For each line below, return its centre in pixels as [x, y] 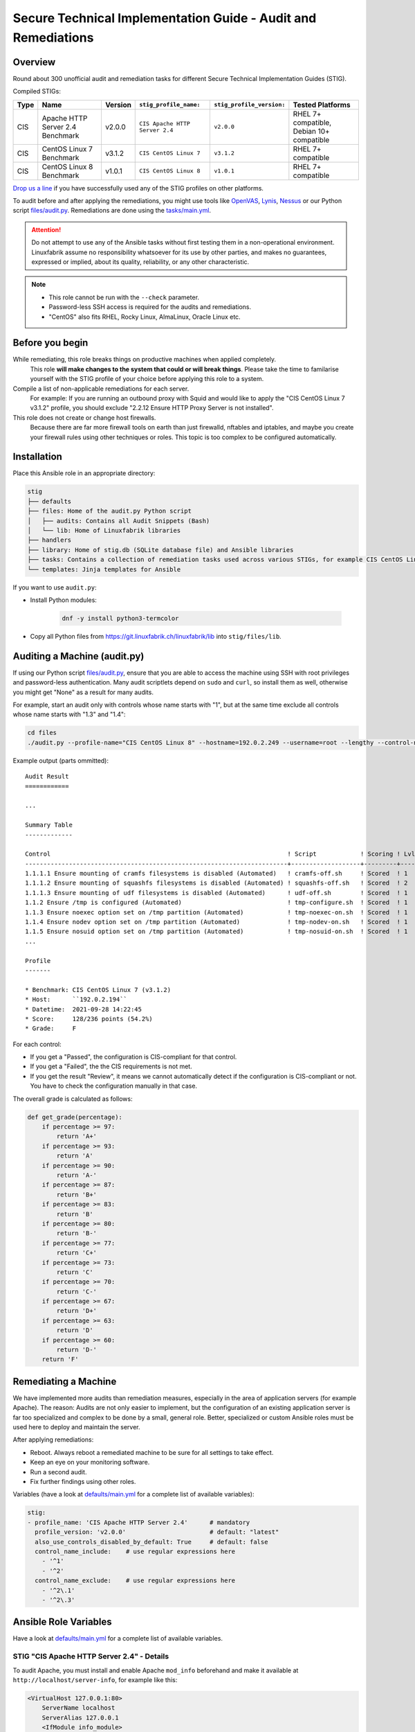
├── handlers [49, 540]
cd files [42, 733]
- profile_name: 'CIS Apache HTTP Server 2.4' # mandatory [139, 1522]
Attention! [46, 229]
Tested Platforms [322, 105]
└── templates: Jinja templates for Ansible [104, 569]
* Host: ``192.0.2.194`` [76, 1000]
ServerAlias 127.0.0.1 [80, 1717]
